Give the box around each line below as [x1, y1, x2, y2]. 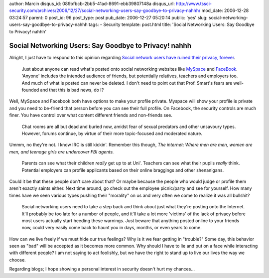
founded [21, 87, 39, 93]
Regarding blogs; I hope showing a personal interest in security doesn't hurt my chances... [9, 266, 195, 272]
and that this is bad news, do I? [40, 87, 104, 93]
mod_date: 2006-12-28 [201, 7, 249, 13]
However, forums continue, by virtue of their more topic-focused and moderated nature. [21, 130, 203, 137]
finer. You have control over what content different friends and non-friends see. [9, 112, 173, 118]
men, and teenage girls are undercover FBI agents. [9, 148, 114, 154]
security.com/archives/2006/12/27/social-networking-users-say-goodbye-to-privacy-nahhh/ [9, 7, 201, 13]
